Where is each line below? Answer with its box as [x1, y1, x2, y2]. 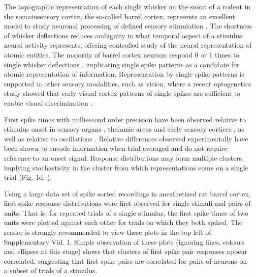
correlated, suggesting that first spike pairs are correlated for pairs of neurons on [4, 255, 247, 266]
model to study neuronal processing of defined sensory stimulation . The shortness [4, 21, 252, 31]
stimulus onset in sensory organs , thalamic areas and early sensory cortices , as [4, 124, 244, 134]
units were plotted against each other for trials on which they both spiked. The [4, 217, 243, 227]
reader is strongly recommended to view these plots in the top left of [4, 227, 211, 237]
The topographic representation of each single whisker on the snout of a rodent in [4, 1, 251, 11]
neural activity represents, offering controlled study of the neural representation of [4, 40, 252, 50]
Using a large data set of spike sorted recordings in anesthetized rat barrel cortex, [4, 188, 251, 198]
